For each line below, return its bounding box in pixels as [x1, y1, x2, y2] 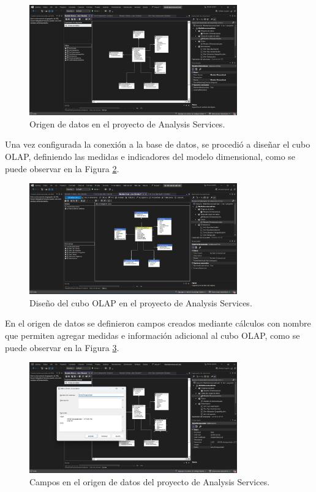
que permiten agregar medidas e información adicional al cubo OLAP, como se [5, 328, 300, 341]
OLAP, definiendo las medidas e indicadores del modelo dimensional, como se [5, 149, 296, 162]
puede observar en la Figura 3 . [5, 341, 119, 354]
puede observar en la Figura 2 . [5, 162, 119, 175]
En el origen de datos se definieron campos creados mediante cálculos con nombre [5, 317, 311, 330]
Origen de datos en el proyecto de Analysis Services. [29, 117, 225, 130]
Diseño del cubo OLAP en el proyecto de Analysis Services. [29, 296, 252, 309]
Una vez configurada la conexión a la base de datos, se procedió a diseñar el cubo [5, 138, 310, 151]
